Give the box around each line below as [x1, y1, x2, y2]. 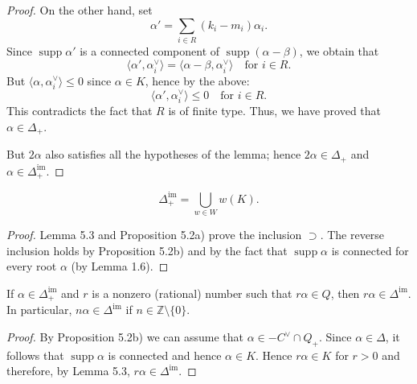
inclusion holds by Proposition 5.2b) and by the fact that [6, 242, 288, 258]
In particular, [6, 301, 72, 318]
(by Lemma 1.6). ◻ [71, 258, 169, 275]
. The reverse [320, 226, 385, 243]
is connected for [331, 242, 409, 258]
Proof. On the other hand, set [6, 2, 153, 18]
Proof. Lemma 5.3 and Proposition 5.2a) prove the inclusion [6, 226, 302, 243]
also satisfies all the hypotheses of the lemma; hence [45, 146, 301, 163]
